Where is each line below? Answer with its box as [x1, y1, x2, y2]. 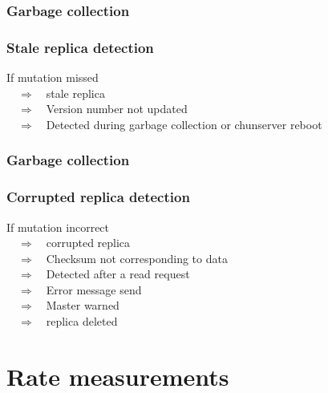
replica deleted [46, 313, 118, 330]
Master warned [46, 297, 119, 314]
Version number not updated [46, 100, 188, 117]
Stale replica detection [6, 37, 154, 57]
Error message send [46, 281, 142, 298]
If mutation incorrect [6, 218, 110, 235]
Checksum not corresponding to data [46, 249, 228, 266]
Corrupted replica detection [6, 187, 190, 207]
